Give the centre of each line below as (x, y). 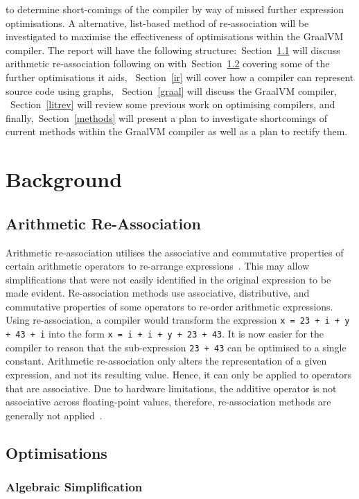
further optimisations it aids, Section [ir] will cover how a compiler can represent (180, 77)
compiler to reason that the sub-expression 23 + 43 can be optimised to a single (176, 347)
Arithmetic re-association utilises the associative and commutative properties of (175, 252)
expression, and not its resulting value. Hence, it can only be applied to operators (179, 375)
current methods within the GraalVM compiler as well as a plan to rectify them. (177, 131)
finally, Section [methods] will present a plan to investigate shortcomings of (167, 117)
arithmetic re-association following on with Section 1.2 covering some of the (168, 63)
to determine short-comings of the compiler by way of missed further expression (175, 9)
